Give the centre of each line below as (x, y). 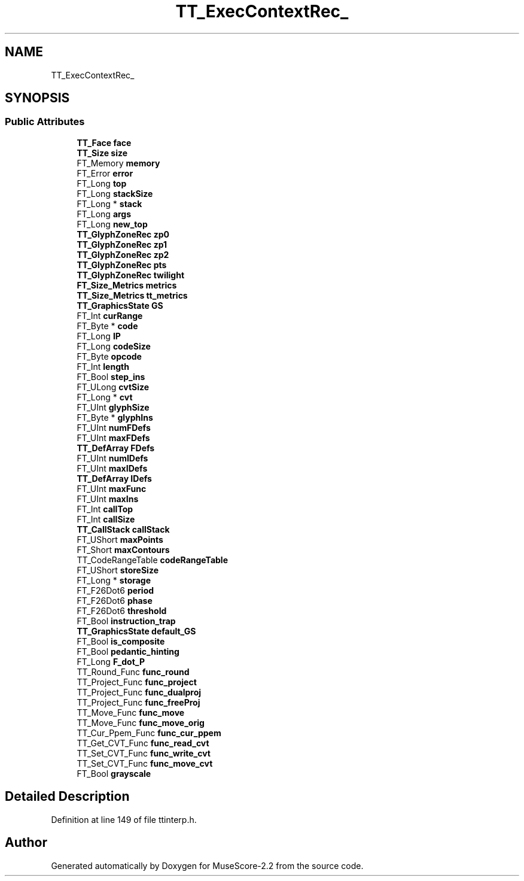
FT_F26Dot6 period (115, 590)
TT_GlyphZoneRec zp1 (122, 244)
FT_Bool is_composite (121, 641)
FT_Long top (102, 183)
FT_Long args (104, 214)
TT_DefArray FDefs (116, 448)
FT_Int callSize (106, 519)
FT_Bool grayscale (114, 773)
